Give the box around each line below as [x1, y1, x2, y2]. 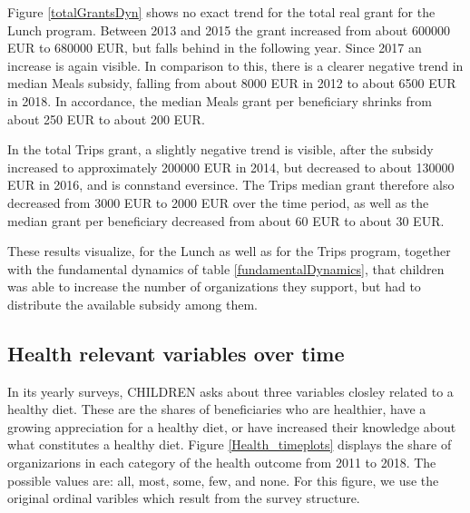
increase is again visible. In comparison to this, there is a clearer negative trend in [7, 55, 464, 74]
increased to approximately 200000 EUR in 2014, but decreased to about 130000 [7, 157, 455, 176]
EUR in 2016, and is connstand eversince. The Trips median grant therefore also [7, 175, 455, 194]
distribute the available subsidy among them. [7, 294, 259, 313]
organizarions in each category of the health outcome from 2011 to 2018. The [7, 453, 436, 472]
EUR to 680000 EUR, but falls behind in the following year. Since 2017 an [7, 38, 422, 57]
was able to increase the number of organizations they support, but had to [7, 277, 421, 296]
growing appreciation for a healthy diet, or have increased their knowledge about [7, 417, 456, 436]
